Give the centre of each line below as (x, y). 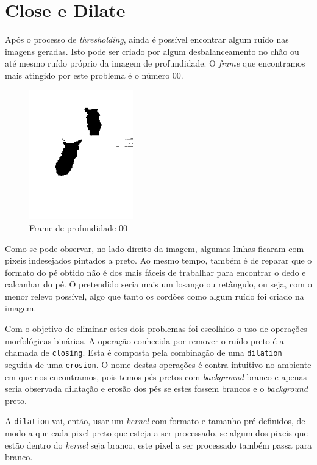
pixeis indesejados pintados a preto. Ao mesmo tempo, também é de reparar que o (158, 260)
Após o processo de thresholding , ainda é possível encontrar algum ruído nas (147, 39)
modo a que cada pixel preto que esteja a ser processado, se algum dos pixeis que (156, 433)
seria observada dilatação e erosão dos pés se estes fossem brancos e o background (156, 388)
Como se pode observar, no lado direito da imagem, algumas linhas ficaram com (155, 248)
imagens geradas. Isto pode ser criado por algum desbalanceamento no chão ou (152, 51)
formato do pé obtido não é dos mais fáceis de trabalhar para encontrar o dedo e (155, 272)
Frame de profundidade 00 (78, 227)
